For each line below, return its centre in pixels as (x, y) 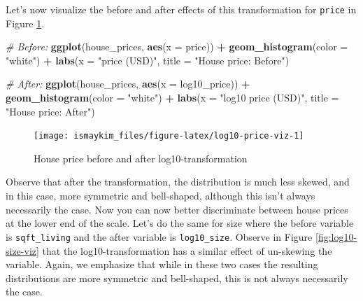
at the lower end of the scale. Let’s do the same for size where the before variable (180, 223)
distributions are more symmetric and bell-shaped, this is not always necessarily (177, 278)
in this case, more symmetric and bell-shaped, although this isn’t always (161, 196)
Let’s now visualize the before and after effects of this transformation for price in (181, 9)
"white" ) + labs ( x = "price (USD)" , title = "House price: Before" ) (148, 60)
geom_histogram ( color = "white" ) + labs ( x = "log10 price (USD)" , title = (172, 98)
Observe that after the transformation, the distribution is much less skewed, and (178, 182)
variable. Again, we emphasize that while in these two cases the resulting (162, 264)
